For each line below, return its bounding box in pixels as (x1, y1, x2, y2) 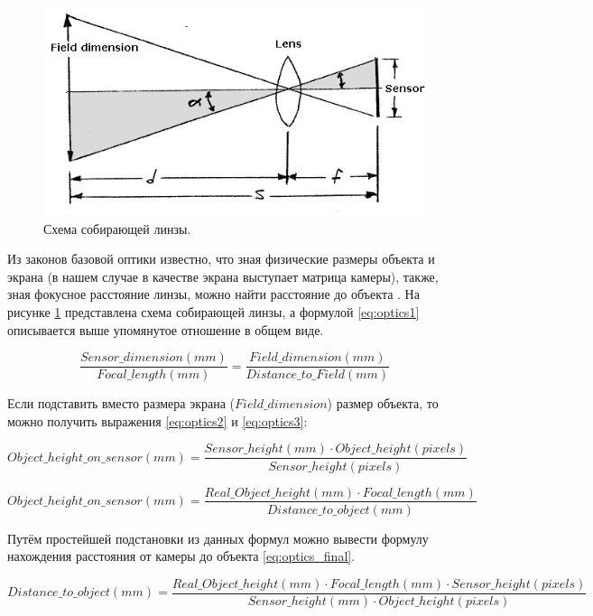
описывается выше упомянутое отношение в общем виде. (7, 320, 324, 339)
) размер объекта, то (327, 394, 439, 413)
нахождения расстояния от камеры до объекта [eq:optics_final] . (7, 546, 356, 565)
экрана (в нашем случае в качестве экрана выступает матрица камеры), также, (7, 266, 439, 285)
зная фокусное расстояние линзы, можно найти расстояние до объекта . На (7, 285, 420, 303)
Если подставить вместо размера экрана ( (7, 394, 236, 413)
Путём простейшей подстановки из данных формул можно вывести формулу (7, 528, 429, 547)
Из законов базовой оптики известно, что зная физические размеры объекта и (7, 249, 435, 268)
